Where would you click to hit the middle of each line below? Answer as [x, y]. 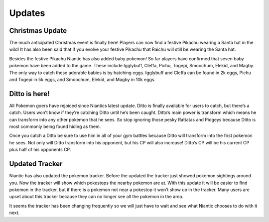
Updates [27, 13]
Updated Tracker [36, 164]
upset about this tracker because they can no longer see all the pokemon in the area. [96, 197]
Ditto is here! [29, 94]
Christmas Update [38, 31]
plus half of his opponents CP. [40, 150]
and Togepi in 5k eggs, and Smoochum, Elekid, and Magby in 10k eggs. [82, 80]
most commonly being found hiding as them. [55, 126]
